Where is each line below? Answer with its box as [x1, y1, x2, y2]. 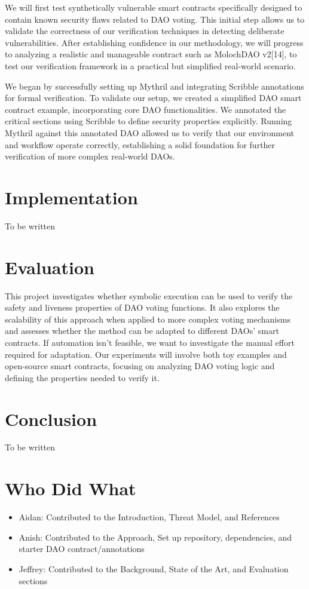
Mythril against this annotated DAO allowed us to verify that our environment [5, 126, 295, 139]
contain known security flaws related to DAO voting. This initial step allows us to [5, 13, 305, 25]
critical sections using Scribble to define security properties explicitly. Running [5, 115, 292, 127]
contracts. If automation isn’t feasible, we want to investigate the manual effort [5, 336, 295, 348]
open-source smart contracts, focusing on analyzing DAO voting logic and [5, 360, 275, 372]
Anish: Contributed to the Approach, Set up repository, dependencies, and [19, 530, 292, 543]
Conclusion [5, 406, 97, 431]
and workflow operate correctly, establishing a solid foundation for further [5, 138, 276, 151]
